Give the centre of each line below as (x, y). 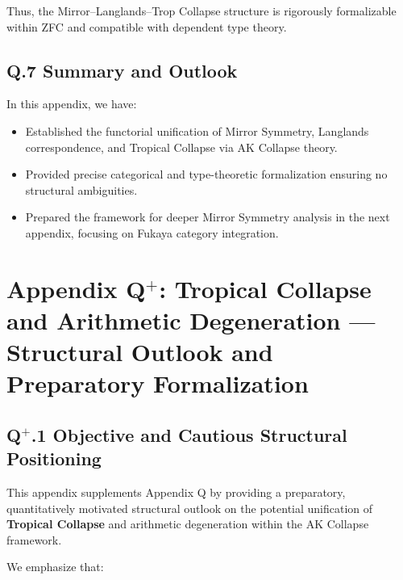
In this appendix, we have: (72, 104)
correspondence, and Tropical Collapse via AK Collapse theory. (181, 147)
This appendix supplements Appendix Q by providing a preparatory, (176, 492)
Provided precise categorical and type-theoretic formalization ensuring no (206, 174)
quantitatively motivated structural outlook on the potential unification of (190, 508)
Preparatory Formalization (158, 383)
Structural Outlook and (140, 352)
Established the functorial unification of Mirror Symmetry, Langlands (197, 130)
